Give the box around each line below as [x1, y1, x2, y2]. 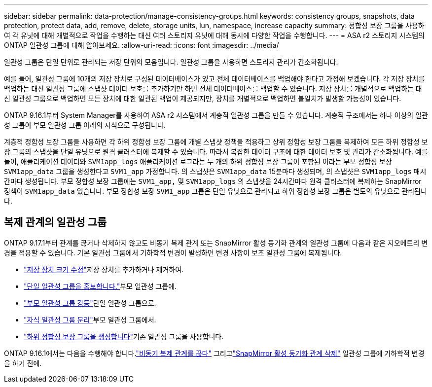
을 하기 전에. [4, 358, 42, 367]
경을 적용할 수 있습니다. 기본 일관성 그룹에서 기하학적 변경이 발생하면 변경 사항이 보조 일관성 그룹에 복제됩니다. [4, 248, 342, 257]
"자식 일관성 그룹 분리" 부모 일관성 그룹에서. [24, 315, 156, 324]
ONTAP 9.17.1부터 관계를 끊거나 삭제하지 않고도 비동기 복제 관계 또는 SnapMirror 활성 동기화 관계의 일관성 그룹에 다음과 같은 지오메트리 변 [4, 238, 428, 247]
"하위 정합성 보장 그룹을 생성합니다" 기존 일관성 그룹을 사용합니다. [24, 332, 224, 341]
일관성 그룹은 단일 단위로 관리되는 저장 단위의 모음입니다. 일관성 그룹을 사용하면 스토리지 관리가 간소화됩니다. [4, 58, 338, 66]
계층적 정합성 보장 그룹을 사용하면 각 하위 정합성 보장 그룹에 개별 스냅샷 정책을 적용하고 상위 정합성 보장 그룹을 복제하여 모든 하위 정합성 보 [4, 138, 428, 146]
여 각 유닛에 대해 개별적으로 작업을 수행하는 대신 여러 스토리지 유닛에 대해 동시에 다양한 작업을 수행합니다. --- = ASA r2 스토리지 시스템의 [4, 31, 425, 39]
